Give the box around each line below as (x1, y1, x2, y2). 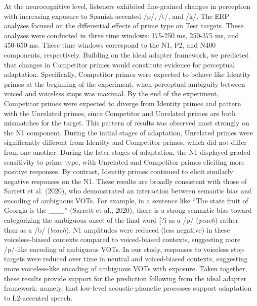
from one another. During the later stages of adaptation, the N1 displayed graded (4, 146, 251, 157)
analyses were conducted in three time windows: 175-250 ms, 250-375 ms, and (4, 30, 239, 40)
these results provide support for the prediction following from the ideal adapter (4, 273, 247, 283)
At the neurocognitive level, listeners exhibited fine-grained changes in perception (4, 1, 251, 11)
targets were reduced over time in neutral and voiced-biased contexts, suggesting (4, 253, 248, 264)
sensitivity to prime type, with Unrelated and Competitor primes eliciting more (4, 156, 245, 167)
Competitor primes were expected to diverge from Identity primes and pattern (4, 98, 241, 108)
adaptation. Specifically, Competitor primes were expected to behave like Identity (4, 69, 251, 79)
